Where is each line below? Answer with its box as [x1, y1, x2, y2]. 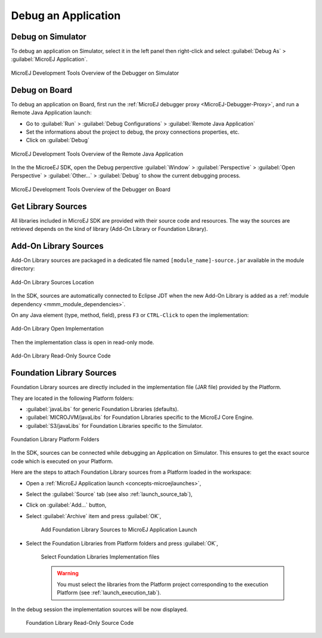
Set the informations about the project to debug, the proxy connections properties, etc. [26, 128, 240, 135]
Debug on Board [11, 85, 73, 95]
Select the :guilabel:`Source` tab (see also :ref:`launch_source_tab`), [26, 491, 193, 498]
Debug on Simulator [11, 32, 86, 42]
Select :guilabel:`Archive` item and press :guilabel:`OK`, [26, 512, 162, 519]
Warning [57, 570, 79, 577]
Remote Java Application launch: [11, 109, 92, 116]
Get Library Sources [11, 201, 88, 211]
